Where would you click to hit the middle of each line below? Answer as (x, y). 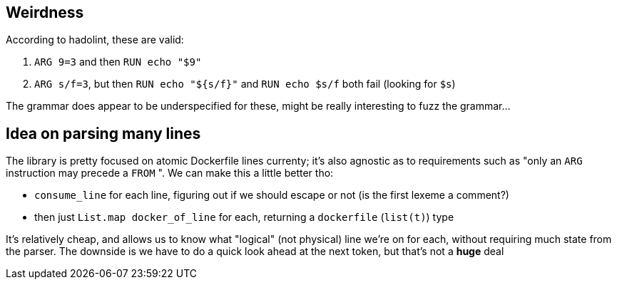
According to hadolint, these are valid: (95, 40)
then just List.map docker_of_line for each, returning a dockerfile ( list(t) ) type (244, 217)
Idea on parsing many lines (103, 133)
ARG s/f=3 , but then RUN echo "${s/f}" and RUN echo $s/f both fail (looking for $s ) (245, 84)
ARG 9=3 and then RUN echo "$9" (118, 62)
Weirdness (45, 12)
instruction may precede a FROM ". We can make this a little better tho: (170, 173)
